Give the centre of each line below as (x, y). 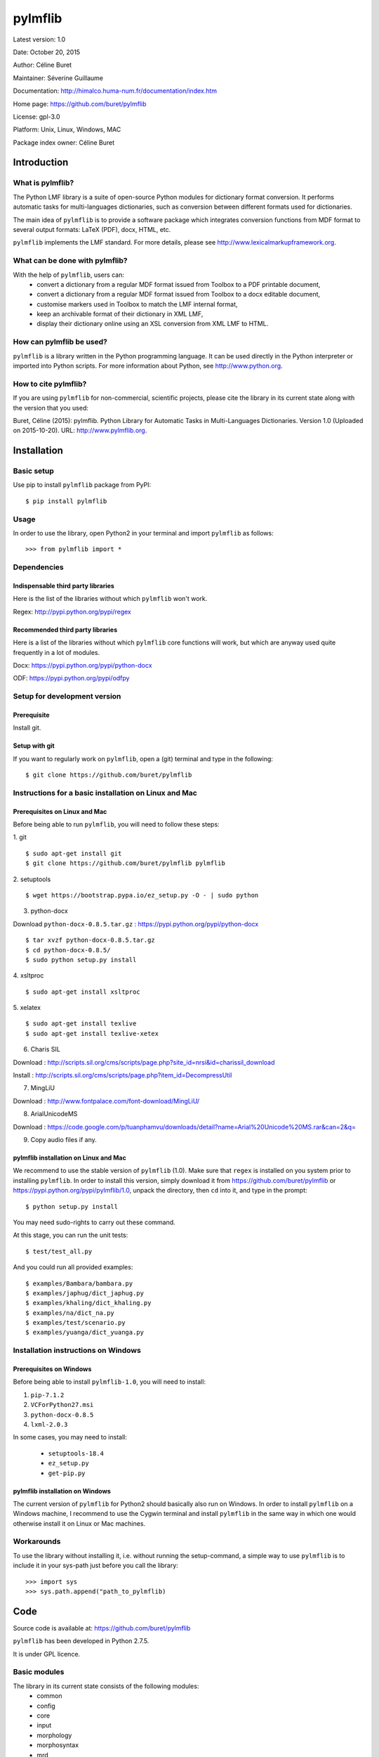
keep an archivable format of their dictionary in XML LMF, (120, 314)
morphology (54, 1735)
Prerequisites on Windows (52, 1369)
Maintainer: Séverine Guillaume (58, 78)
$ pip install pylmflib (66, 501)
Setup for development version (67, 696)
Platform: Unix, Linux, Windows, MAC (67, 129)
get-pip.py (67, 1473)
